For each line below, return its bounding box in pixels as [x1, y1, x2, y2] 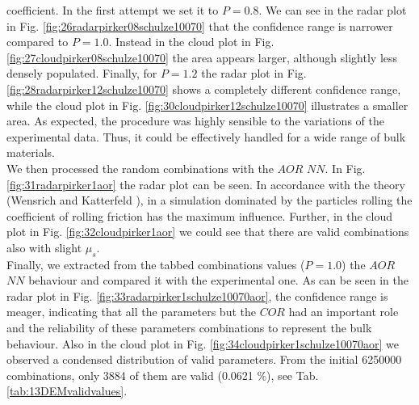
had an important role [288, 303, 399, 320]
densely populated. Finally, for [6, 65, 157, 82]
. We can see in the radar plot [258, 2, 407, 18]
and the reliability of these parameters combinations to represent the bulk [6, 319, 372, 336]
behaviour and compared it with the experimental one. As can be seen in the [28, 272, 409, 289]
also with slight [6, 238, 82, 255]
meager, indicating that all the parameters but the [6, 303, 256, 320]
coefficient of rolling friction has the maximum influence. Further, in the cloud [6, 207, 393, 224]
